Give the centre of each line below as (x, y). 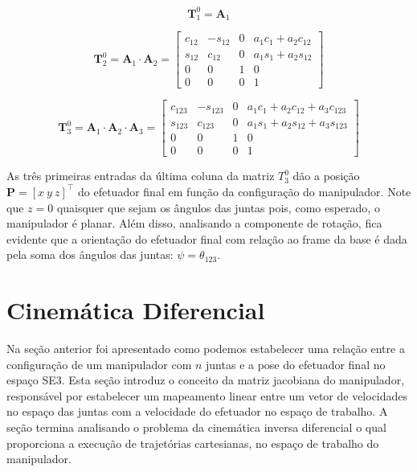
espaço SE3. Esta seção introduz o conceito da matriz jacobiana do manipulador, (206, 380)
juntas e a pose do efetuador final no (296, 364)
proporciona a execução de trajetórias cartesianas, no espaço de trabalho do (193, 443)
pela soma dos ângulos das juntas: (90, 254)
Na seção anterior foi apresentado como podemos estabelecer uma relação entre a (206, 349)
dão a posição (326, 176)
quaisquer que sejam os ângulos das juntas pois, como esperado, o (218, 207)
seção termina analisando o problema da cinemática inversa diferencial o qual (196, 427)
